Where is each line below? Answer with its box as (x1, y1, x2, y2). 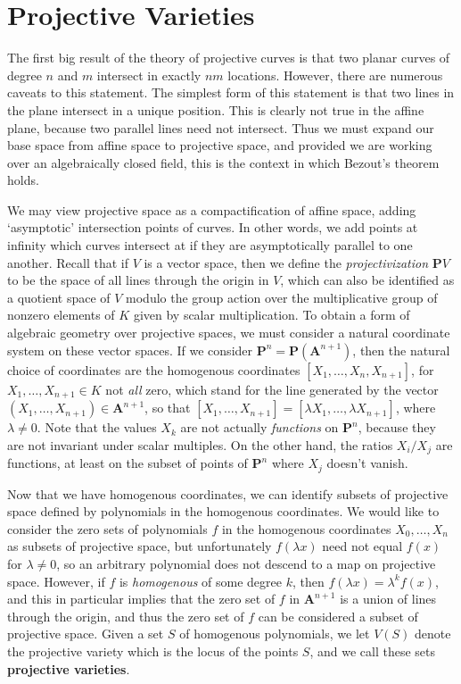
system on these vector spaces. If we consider (7, 340, 253, 359)
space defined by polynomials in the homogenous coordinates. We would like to (7, 502, 440, 521)
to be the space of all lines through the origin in (7, 271, 269, 289)
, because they (358, 418, 436, 437)
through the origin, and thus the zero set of (7, 606, 244, 625)
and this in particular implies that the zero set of (7, 589, 276, 608)
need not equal (322, 537, 403, 555)
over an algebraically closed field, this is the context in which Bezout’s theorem (7, 153, 440, 171)
